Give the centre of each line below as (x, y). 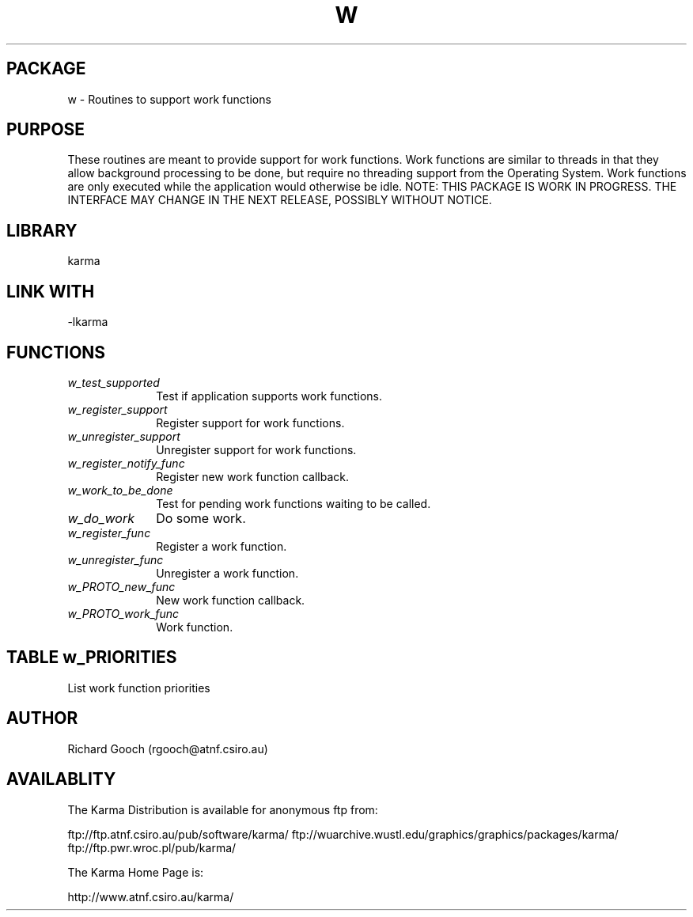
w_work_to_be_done (120, 490)
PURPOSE (46, 130)
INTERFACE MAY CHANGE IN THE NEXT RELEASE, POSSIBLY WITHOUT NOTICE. (280, 200)
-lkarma (88, 322)
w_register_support (117, 409)
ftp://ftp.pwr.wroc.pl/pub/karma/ (152, 847)
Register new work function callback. (252, 476)
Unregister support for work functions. (256, 449)
